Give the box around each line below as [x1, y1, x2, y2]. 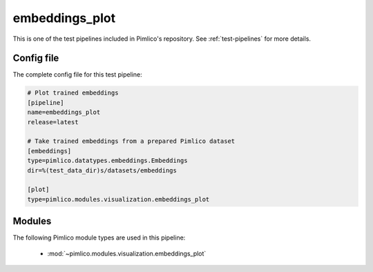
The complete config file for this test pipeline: [12, 70, 142, 79]
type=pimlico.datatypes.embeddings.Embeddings [27, 157, 188, 165]
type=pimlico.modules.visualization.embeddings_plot [27, 195, 210, 203]
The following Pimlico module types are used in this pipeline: [12, 233, 186, 242]
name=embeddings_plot [27, 108, 101, 117]
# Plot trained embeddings [27, 89, 119, 97]
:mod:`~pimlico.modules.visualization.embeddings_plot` [47, 249, 207, 258]
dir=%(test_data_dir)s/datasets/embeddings [27, 166, 178, 174]
